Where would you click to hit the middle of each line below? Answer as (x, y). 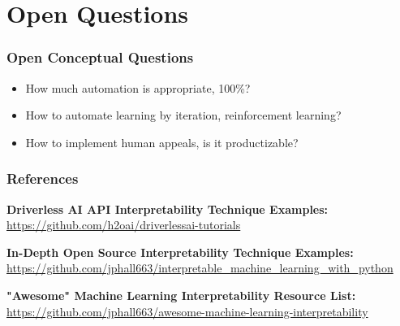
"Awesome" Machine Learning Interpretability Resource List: (181, 295)
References (43, 178)
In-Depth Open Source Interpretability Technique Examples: (180, 252)
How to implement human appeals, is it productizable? (162, 142)
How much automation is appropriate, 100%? (138, 87)
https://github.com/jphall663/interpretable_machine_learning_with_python (200, 268)
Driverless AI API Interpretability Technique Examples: (168, 209)
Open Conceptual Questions (100, 57)
